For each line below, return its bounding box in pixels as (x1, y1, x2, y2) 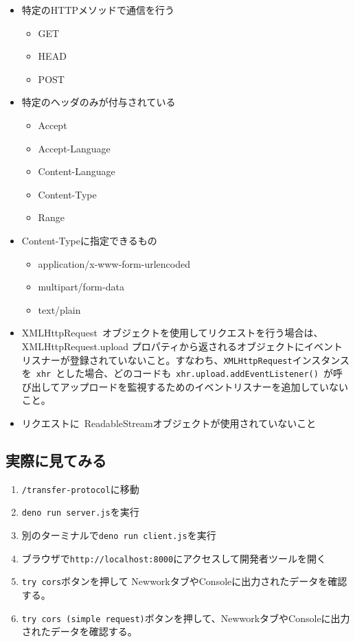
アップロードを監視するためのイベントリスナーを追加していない (60, 379, 348, 393)
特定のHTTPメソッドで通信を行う (21, 3, 175, 16)
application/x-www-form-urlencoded (38, 256, 190, 271)
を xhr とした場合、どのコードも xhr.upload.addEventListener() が (21, 366, 333, 380)
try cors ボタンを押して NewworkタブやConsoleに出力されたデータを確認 (21, 574, 347, 588)
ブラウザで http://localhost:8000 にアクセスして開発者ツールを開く (21, 551, 327, 565)
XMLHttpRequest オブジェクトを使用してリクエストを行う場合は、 (21, 325, 323, 340)
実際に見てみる (5, 449, 106, 470)
